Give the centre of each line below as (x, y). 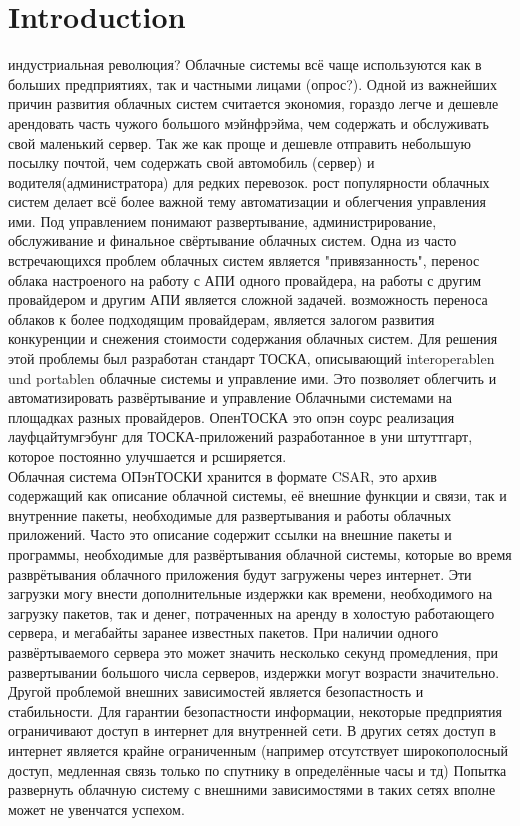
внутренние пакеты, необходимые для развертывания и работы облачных (230, 514)
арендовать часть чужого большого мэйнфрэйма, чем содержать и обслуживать (248, 122)
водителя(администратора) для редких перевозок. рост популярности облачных (249, 181)
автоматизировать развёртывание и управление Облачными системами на (230, 397)
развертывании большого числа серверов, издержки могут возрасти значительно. (254, 671)
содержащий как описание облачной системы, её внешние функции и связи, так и (257, 495)
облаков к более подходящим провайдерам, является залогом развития (221, 318)
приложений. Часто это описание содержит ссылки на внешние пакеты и (230, 534)
